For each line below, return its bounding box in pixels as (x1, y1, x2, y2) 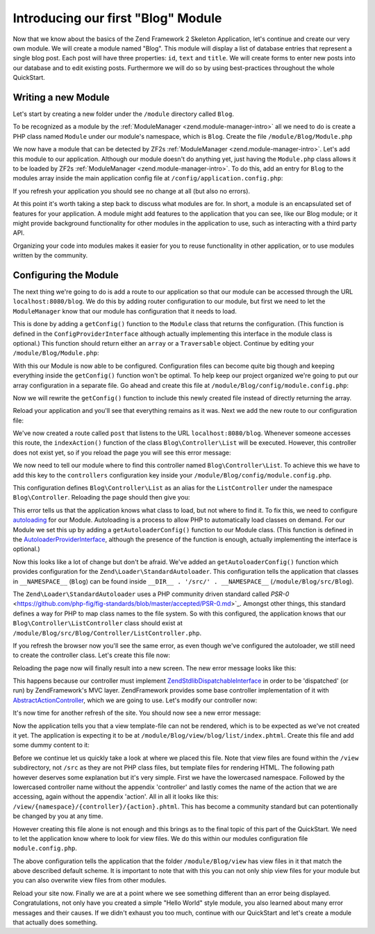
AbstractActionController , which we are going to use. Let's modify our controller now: (12, 696, 258, 704)
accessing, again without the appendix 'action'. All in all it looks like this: (12, 792, 219, 801)
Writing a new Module (12, 91, 110, 103)
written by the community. (12, 251, 88, 260)
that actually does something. (12, 918, 98, 926)
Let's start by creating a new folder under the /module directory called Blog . (12, 110, 234, 118)
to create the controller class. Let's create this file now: (12, 651, 170, 659)
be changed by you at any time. (12, 812, 103, 820)
